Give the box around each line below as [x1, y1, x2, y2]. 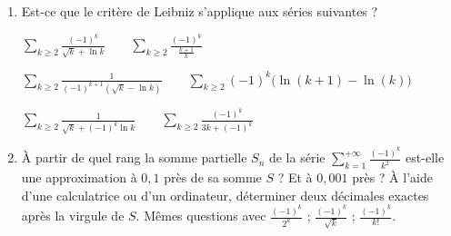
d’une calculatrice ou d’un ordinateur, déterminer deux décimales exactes [21, 185, 429, 204]
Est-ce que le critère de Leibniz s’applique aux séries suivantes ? [21, 2, 378, 20]
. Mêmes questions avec [135, 206, 266, 225]
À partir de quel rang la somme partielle [21, 148, 247, 167]
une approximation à [21, 168, 137, 187]
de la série [268, 148, 326, 167]
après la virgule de [21, 206, 125, 225]
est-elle [406, 148, 445, 167]
